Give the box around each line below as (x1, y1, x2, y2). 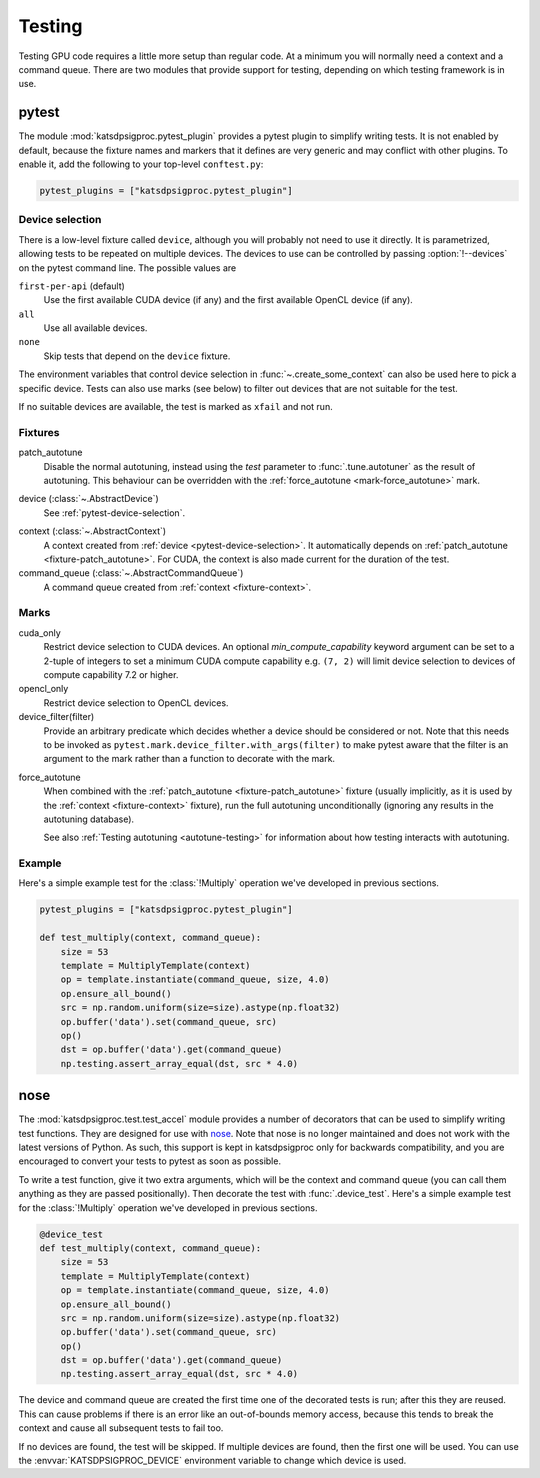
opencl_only (18, 683, 69, 695)
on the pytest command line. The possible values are (18, 261, 237, 274)
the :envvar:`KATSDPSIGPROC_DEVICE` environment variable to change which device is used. (18, 1455, 407, 1466)
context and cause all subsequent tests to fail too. (18, 1422, 224, 1434)
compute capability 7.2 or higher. (43, 669, 179, 680)
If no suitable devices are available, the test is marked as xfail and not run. (18, 401, 334, 413)
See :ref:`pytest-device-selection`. (43, 506, 185, 519)
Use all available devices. (43, 322, 148, 334)
